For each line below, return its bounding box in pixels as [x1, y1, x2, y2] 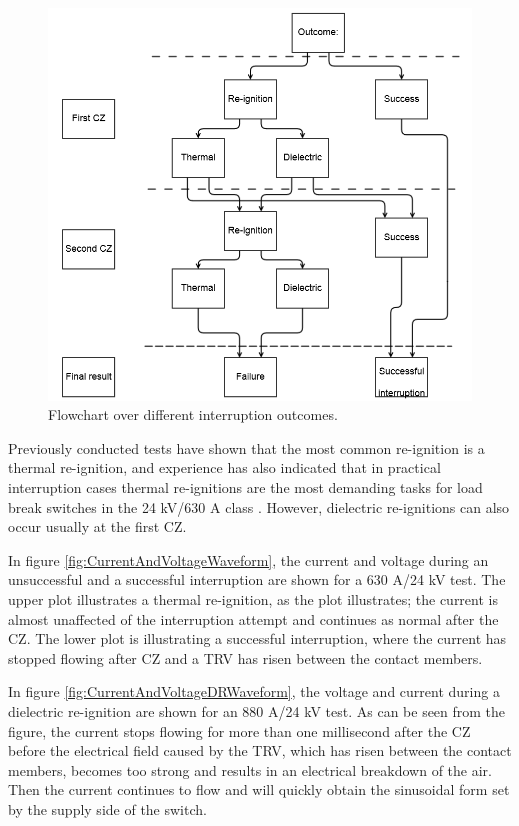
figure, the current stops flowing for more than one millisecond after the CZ [8, 720, 471, 741]
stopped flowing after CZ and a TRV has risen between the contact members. [8, 647, 483, 668]
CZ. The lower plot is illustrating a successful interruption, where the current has [8, 628, 507, 649]
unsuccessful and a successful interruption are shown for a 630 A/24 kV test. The [8, 569, 506, 590]
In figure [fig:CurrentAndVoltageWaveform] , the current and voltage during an [8, 549, 489, 570]
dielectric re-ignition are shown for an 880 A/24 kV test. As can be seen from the [8, 701, 506, 722]
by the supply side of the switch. [8, 798, 207, 819]
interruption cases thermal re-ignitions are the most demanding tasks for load [8, 477, 483, 498]
